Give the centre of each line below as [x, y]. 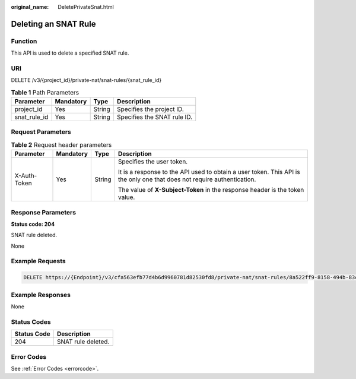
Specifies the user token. [153, 162]
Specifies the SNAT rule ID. [155, 117]
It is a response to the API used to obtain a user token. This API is [209, 172]
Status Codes [31, 322]
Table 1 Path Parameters [45, 92]
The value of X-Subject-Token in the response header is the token [211, 190]
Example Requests [38, 261]
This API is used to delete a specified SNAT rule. [70, 53]
